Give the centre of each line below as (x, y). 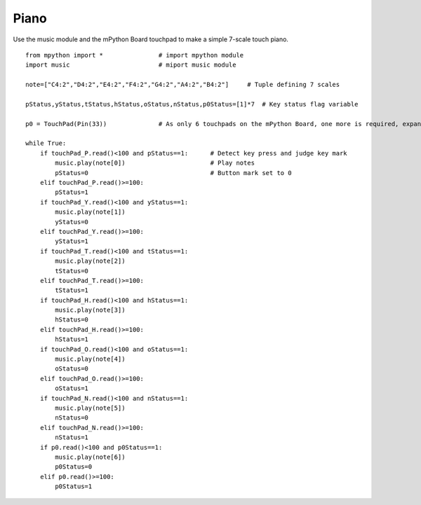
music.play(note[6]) (90, 457)
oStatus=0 (72, 369)
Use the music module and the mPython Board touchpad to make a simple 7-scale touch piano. (151, 39)
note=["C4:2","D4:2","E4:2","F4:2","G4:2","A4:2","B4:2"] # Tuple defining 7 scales (183, 85)
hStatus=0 (72, 320)
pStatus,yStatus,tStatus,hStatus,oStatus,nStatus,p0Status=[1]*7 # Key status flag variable (192, 104)
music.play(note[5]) (90, 408)
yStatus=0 (72, 222)
